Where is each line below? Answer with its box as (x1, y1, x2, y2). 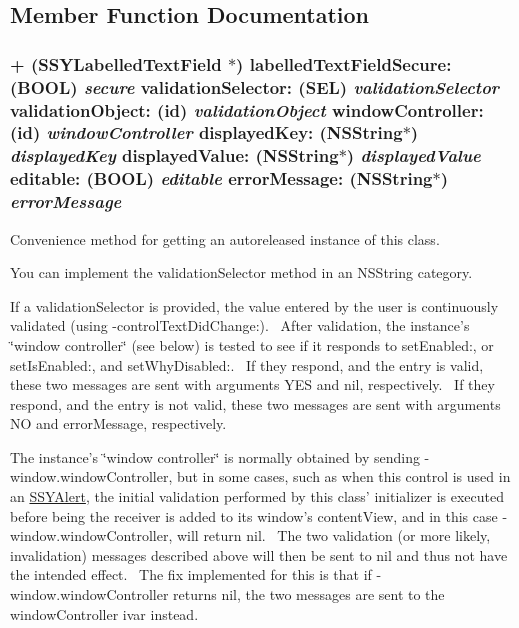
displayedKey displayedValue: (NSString (10, 143, 339, 168)
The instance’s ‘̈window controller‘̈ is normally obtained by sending (10, 446, 420, 467)
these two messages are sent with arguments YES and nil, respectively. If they (10, 374, 495, 395)
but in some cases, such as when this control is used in (176, 466, 511, 487)
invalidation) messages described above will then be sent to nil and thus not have (10, 544, 508, 565)
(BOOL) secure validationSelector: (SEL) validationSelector (10, 74, 500, 99)
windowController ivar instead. (10, 603, 199, 624)
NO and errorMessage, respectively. (10, 413, 227, 434)
